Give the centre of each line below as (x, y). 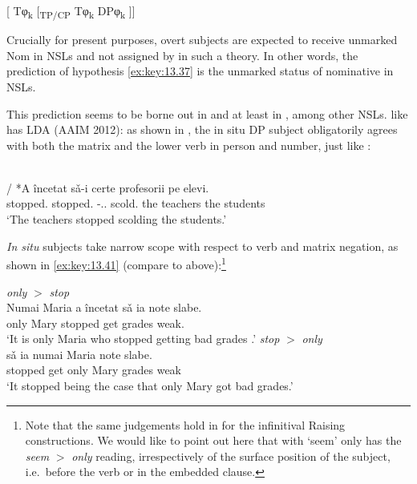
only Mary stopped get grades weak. (95, 323)
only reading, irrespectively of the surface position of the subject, (231, 456)
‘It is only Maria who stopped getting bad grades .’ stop (143, 339)
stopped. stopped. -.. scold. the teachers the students (136, 203)
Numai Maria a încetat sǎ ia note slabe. (104, 307)
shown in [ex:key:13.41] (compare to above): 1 (116, 263)
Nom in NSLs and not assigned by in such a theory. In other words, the (182, 55)
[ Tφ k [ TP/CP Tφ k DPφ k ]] (71, 12)
